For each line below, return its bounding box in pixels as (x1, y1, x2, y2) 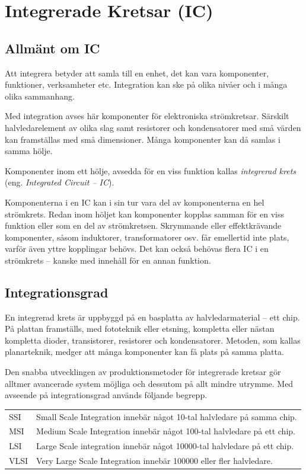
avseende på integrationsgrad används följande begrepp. (5, 389, 208, 401)
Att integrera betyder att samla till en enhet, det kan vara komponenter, (5, 66, 269, 79)
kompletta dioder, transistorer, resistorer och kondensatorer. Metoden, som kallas (5, 334, 301, 346)
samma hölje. (5, 145, 53, 157)
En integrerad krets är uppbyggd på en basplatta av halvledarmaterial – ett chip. (5, 310, 300, 323)
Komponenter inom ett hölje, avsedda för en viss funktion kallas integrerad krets (5, 164, 297, 177)
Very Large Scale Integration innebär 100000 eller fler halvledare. (36, 454, 273, 467)
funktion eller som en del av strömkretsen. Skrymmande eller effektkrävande (5, 219, 282, 232)
